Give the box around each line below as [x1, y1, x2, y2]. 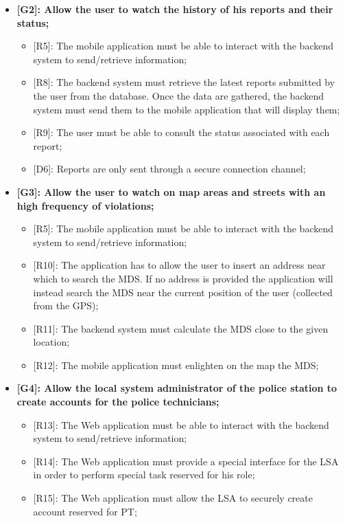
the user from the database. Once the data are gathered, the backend [33, 88, 324, 102]
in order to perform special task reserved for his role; [33, 467, 255, 482]
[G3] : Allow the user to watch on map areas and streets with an [16, 184, 326, 199]
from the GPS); [33, 298, 99, 313]
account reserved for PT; [33, 504, 137, 518]
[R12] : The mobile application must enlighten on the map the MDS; [33, 357, 319, 372]
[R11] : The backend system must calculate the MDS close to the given [33, 321, 329, 335]
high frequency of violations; [16, 198, 154, 212]
